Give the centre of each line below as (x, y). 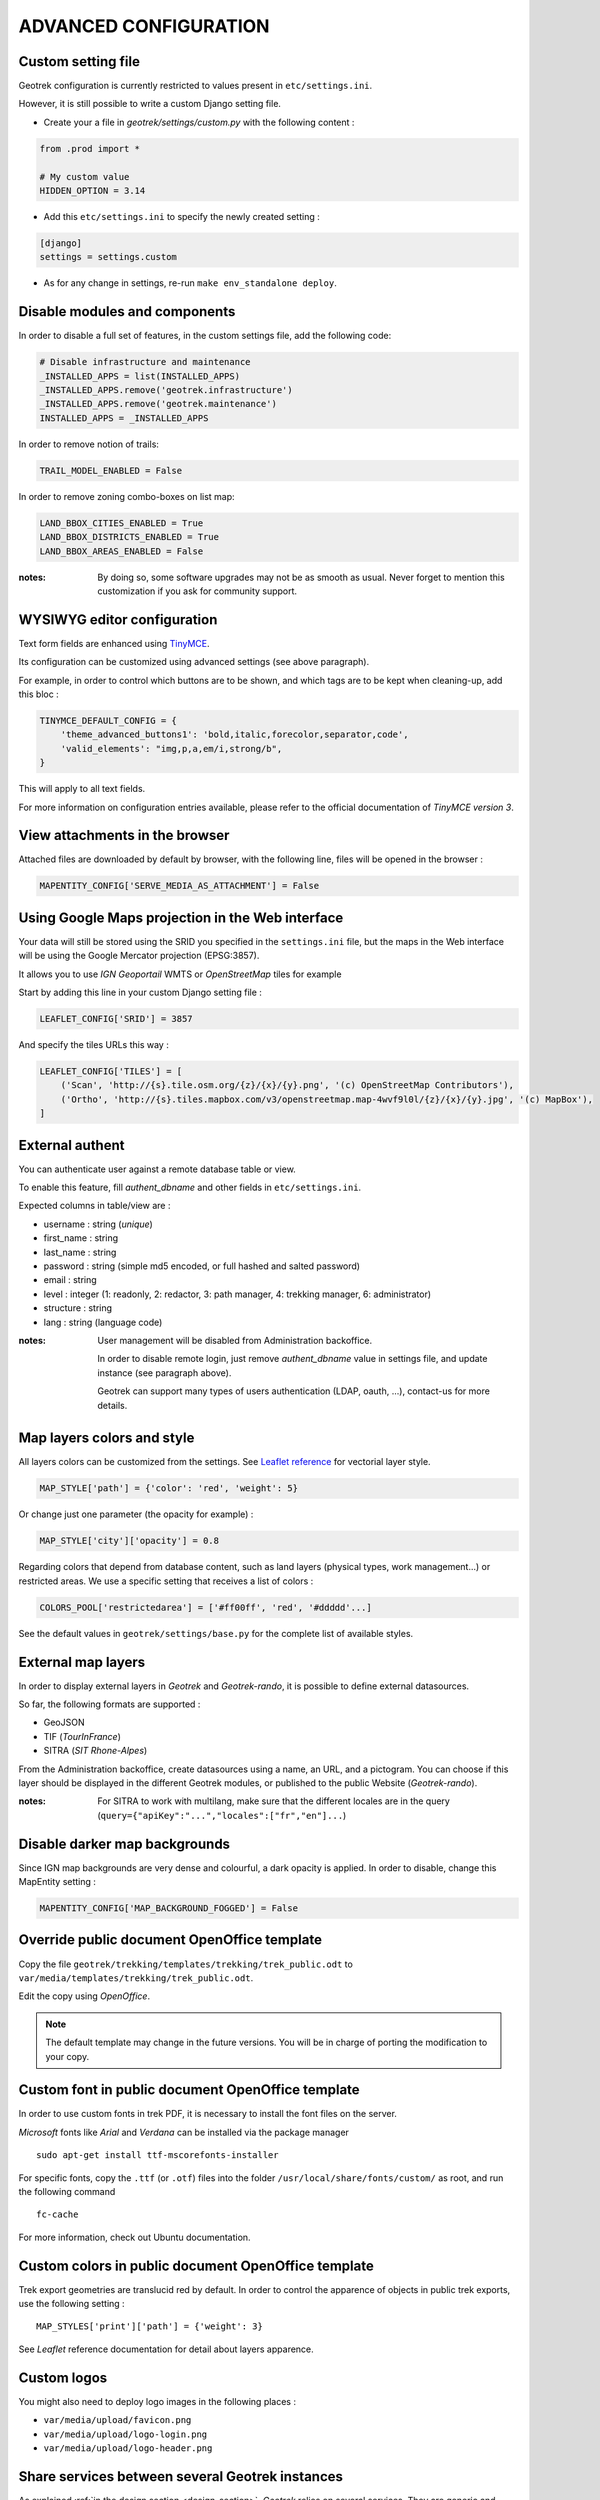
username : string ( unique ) (98, 1224)
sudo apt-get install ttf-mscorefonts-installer (157, 2155)
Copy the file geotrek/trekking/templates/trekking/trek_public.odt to (186, 1964)
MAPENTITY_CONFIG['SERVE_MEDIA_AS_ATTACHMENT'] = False (179, 886)
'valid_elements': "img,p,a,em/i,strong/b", (171, 748)
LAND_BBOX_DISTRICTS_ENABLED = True (129, 537)
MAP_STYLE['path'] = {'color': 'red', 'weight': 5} (169, 1488)
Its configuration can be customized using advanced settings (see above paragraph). (194, 662)
